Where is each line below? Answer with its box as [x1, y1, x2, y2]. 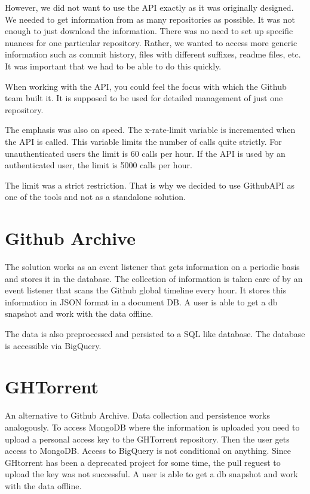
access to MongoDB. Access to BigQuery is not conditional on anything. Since [5, 444, 291, 457]
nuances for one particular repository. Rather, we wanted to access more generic [5, 36, 297, 49]
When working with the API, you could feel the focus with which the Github [5, 80, 287, 92]
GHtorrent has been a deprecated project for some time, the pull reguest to [5, 456, 281, 468]
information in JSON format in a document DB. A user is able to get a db [5, 295, 278, 308]
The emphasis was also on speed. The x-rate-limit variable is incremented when [5, 123, 296, 136]
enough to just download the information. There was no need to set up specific [5, 25, 293, 37]
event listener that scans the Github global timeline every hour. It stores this [5, 284, 287, 296]
